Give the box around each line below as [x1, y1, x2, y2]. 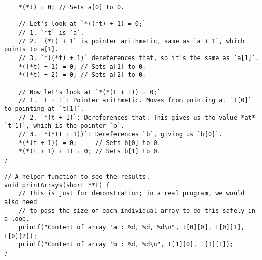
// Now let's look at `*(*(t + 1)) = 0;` [18, 88, 161, 96]
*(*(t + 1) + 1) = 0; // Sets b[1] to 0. [18, 148, 161, 155]
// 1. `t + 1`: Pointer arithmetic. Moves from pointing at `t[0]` [18, 97, 252, 104]
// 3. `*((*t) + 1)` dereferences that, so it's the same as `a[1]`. [18, 54, 259, 62]
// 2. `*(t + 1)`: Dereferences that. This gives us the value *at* [18, 113, 255, 121]
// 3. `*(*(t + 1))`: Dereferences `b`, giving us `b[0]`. [18, 130, 223, 138]
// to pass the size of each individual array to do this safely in [18, 207, 255, 214]
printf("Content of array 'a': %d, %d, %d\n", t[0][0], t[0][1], [18, 224, 245, 232]
